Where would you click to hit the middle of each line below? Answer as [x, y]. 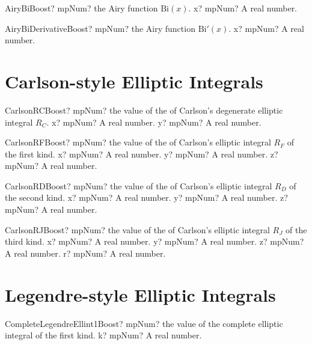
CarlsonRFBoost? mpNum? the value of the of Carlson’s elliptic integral [138, 142]
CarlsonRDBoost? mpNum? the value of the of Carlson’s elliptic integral [139, 185]
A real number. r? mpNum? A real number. [85, 253]
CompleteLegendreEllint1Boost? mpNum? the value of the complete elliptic [144, 323]
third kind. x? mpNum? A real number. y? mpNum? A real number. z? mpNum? [154, 241]
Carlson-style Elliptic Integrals [134, 81]
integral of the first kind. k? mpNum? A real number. [103, 335]
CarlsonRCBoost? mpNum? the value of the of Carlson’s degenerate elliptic [144, 110]
